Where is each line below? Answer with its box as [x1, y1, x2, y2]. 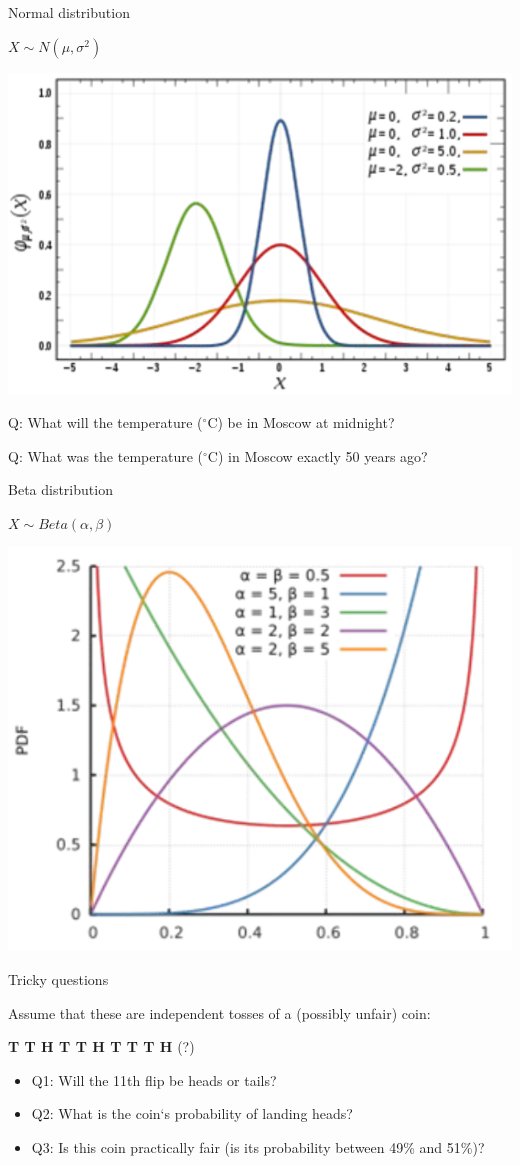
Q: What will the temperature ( [8, 412, 203, 433]
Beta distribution [8, 479, 113, 500]
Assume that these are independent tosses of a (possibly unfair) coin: [8, 1002, 431, 1023]
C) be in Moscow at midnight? [207, 412, 395, 433]
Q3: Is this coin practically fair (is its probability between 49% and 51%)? [31, 1136, 485, 1157]
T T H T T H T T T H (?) [8, 1036, 195, 1057]
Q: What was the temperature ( [8, 445, 203, 466]
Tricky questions [8, 968, 109, 989]
